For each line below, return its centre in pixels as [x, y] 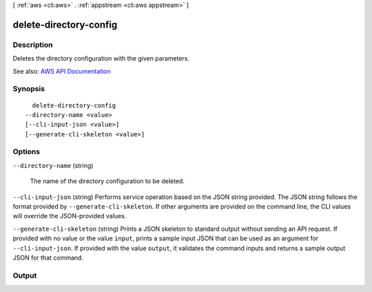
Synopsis [29, 89]
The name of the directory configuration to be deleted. [107, 181]
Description [33, 45]
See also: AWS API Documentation [62, 71]
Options [27, 152]
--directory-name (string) [53, 165]
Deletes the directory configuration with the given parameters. [101, 59]
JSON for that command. [48, 258]
